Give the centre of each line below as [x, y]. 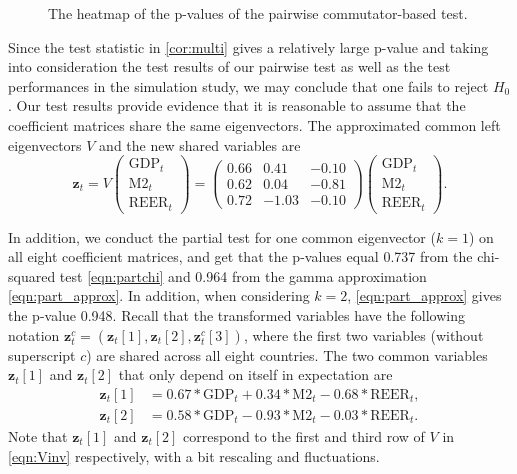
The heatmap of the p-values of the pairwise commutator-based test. [258, 13]
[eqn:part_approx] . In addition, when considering [159, 295]
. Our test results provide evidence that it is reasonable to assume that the [237, 105]
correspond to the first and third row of [304, 435]
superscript [42, 354]
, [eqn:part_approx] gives [424, 295]
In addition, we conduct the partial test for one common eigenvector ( [222, 236]
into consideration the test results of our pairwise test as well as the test [229, 66]
